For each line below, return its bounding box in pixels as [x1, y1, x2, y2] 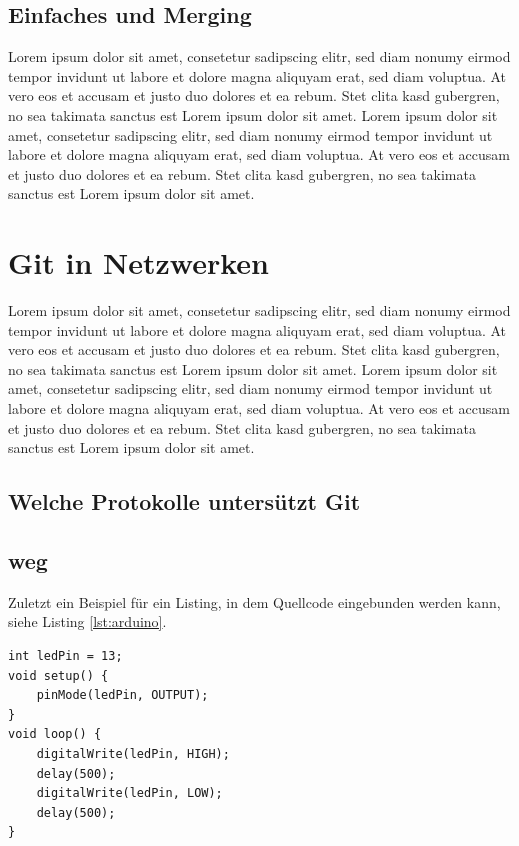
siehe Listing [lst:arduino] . [8, 611, 167, 632]
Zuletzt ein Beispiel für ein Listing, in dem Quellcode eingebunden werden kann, [8, 591, 501, 612]
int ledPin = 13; [8, 649, 123, 663]
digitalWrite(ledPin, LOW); [36, 786, 223, 801]
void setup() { [8, 668, 109, 683]
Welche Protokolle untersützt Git [8, 486, 361, 517]
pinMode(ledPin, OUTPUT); [36, 688, 209, 703]
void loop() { [8, 727, 102, 742]
